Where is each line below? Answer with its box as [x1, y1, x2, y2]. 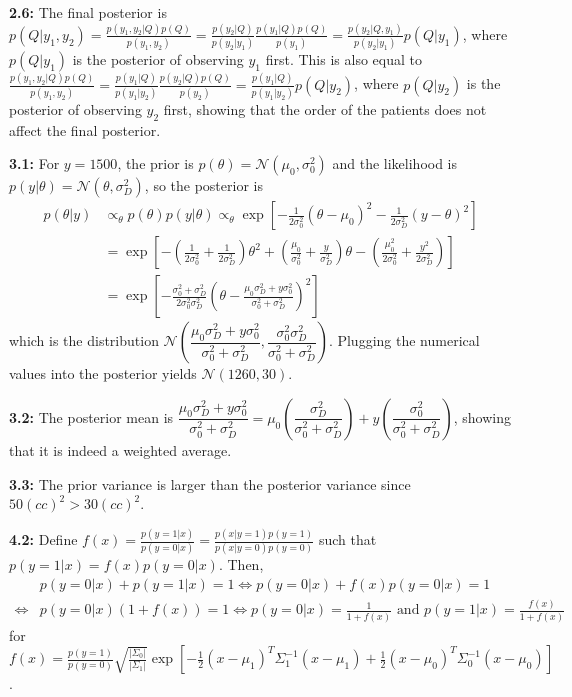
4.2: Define [9, 529, 78, 550]
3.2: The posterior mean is [9, 406, 174, 427]
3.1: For [9, 153, 60, 174]
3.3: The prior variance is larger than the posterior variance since [9, 473, 411, 494]
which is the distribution [9, 330, 159, 351]
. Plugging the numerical [328, 330, 480, 351]
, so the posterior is [144, 175, 263, 196]
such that [318, 529, 377, 550]
